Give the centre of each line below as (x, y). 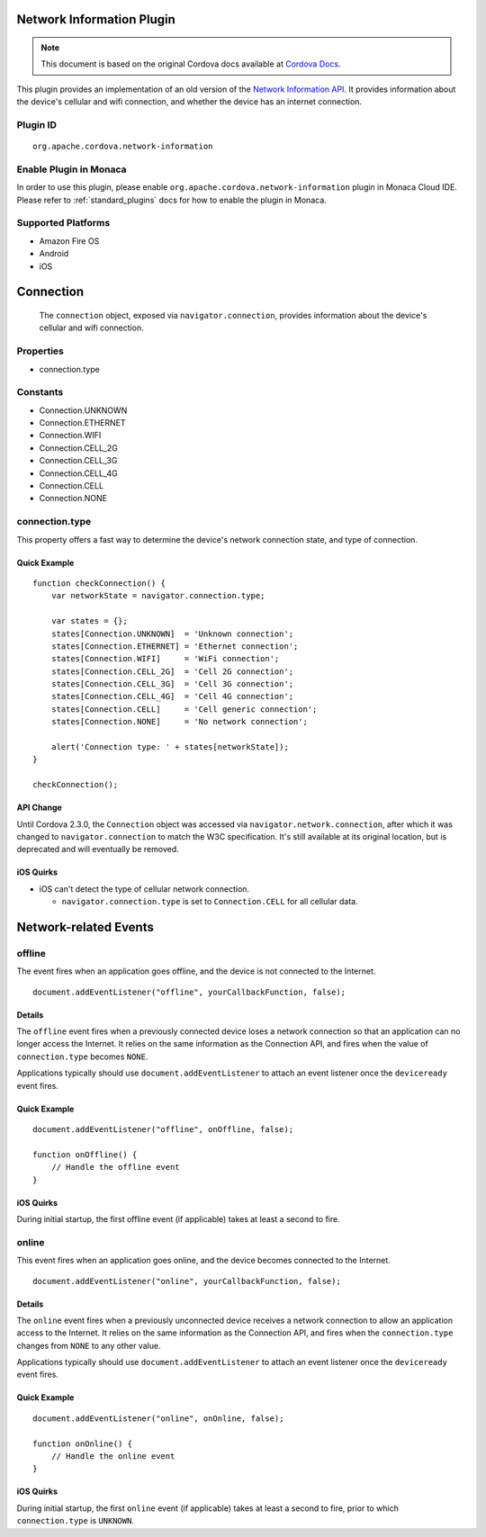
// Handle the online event (113, 1456)
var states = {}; (89, 621)
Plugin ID (37, 124)
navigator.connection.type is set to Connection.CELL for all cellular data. (210, 902)
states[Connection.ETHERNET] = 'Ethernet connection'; (175, 646)
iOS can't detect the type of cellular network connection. (144, 889)
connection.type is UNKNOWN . (76, 1521)
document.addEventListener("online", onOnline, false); (158, 1418)
